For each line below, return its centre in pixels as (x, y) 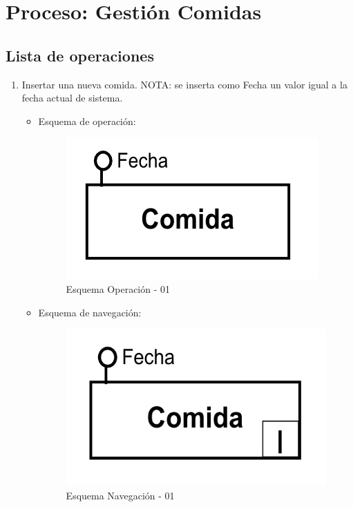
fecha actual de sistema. (72, 98)
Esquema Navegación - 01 (120, 495)
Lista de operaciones (80, 55)
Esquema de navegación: (90, 312)
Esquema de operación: (87, 121)
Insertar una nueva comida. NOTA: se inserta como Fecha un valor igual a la (184, 84)
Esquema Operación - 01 (118, 288)
